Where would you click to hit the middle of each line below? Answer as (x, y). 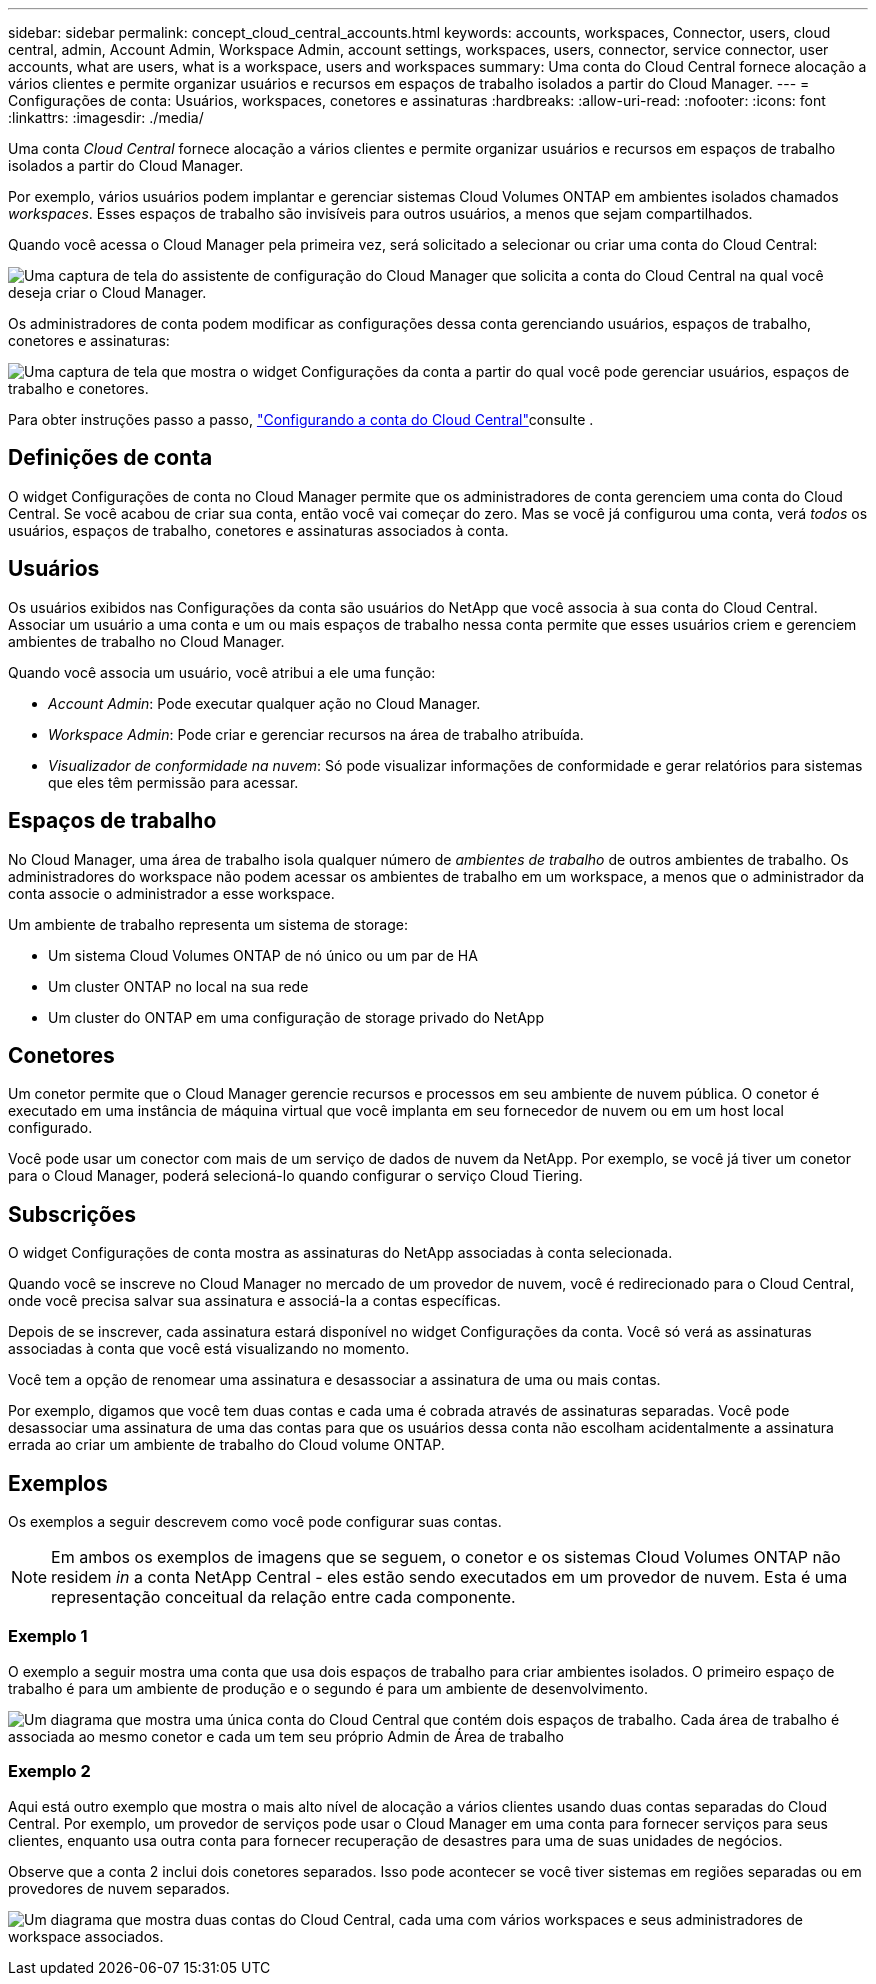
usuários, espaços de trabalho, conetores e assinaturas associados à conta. (258, 530)
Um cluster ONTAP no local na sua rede (178, 986)
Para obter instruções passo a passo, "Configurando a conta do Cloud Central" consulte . (301, 419)
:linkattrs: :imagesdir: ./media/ (106, 117)
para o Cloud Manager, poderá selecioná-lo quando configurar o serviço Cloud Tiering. (295, 1176)
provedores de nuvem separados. (119, 1888)
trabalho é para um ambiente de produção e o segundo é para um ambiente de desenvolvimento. (328, 1688)
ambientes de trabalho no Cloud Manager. (146, 641)
